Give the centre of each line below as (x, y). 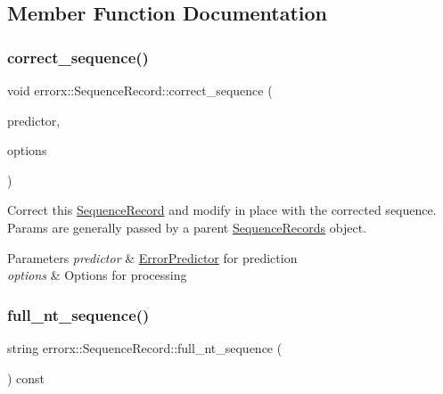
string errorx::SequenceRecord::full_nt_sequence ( (145, 347)
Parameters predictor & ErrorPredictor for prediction (152, 257)
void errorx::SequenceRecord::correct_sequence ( (140, 90)
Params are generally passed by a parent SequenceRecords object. (187, 227)
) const (26, 378)
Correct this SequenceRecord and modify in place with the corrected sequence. (222, 210)
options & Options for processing (97, 275)
